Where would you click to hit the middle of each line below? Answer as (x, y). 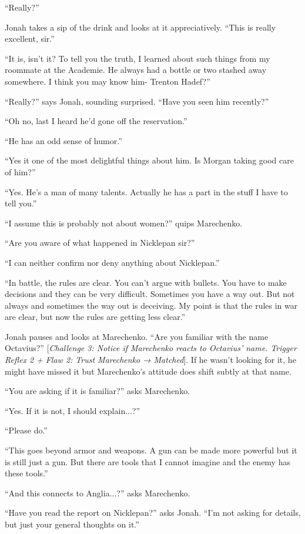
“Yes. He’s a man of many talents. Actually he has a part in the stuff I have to (146, 191)
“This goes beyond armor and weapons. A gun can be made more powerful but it (151, 450)
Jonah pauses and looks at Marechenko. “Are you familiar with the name (137, 336)
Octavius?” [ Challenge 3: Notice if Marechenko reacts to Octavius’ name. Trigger (151, 348)
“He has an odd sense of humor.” (63, 140)
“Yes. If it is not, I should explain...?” (73, 410)
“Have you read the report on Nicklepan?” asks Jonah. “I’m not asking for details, (153, 513)
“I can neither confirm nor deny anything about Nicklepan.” (112, 262)
